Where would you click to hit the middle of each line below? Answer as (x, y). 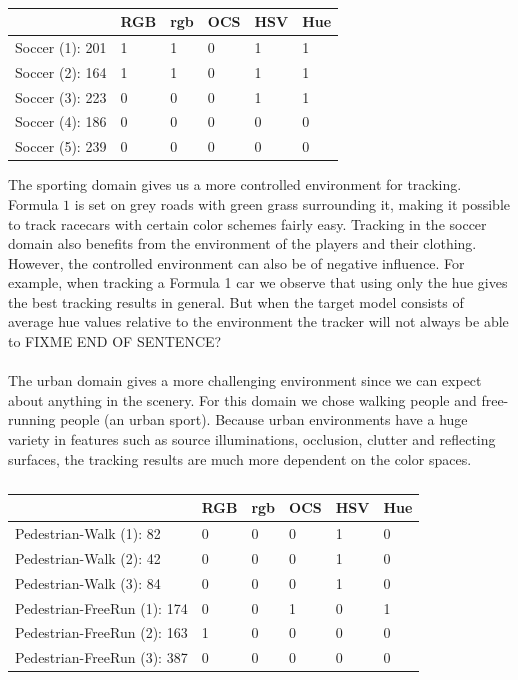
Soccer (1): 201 (61, 46)
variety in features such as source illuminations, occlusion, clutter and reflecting (252, 439)
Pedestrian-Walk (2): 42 (88, 557)
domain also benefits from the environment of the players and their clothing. (242, 243)
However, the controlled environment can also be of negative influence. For (236, 262)
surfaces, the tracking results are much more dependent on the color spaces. (240, 458)
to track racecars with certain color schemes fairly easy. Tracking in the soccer (247, 223)
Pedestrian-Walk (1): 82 (88, 533)
